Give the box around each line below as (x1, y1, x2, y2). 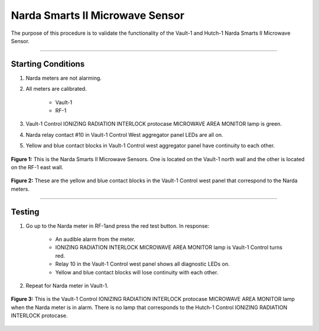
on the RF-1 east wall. (11, 163, 64, 171)
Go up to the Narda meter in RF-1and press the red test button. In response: (25, 222, 210, 230)
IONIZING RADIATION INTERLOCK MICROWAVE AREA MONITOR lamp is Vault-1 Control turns (55, 244, 283, 251)
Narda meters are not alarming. (25, 74, 102, 81)
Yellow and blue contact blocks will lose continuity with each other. (55, 268, 219, 276)
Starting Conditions (11, 59, 85, 69)
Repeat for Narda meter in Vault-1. (25, 282, 109, 289)
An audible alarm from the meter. (55, 236, 136, 243)
